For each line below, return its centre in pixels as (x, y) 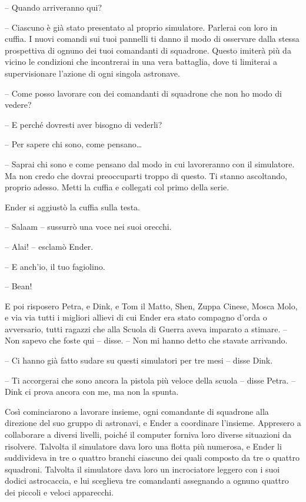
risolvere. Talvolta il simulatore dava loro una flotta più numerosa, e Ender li (143, 446)
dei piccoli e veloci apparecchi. (59, 492)
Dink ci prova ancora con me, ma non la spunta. (92, 392)
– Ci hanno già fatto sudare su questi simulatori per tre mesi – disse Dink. (139, 360)
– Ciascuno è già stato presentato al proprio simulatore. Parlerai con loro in (141, 27)
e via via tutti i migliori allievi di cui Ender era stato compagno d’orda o (136, 317)
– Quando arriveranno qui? (54, 7)
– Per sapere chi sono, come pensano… (74, 144)
